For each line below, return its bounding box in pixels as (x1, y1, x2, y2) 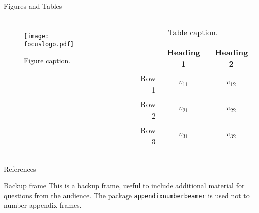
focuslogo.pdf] (24, 41, 74, 48)
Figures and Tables (4, 1, 62, 11)
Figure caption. (24, 55, 71, 65)
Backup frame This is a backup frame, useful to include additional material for (4, 180, 245, 191)
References (4, 163, 36, 174)
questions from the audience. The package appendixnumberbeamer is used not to (4, 190, 250, 200)
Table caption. (168, 26, 218, 38)
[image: (24, 32, 49, 40)
